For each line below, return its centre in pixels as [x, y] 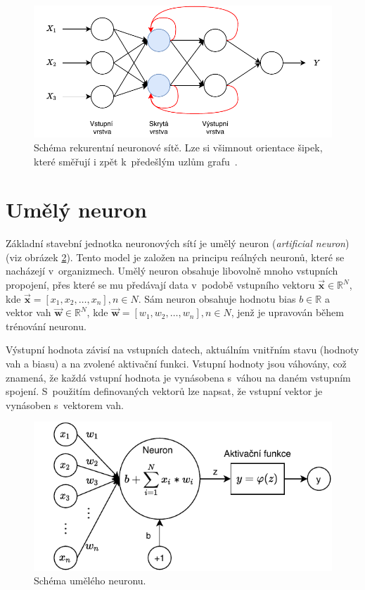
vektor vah [28, 312]
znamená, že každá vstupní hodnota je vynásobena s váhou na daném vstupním [178, 377]
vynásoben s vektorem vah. [65, 404]
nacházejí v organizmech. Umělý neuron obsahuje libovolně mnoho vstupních [172, 271]
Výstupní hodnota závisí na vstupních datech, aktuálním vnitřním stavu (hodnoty [182, 350]
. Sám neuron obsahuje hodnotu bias [217, 298]
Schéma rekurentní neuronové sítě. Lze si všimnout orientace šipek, [178, 147]
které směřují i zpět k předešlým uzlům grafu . [136, 161]
